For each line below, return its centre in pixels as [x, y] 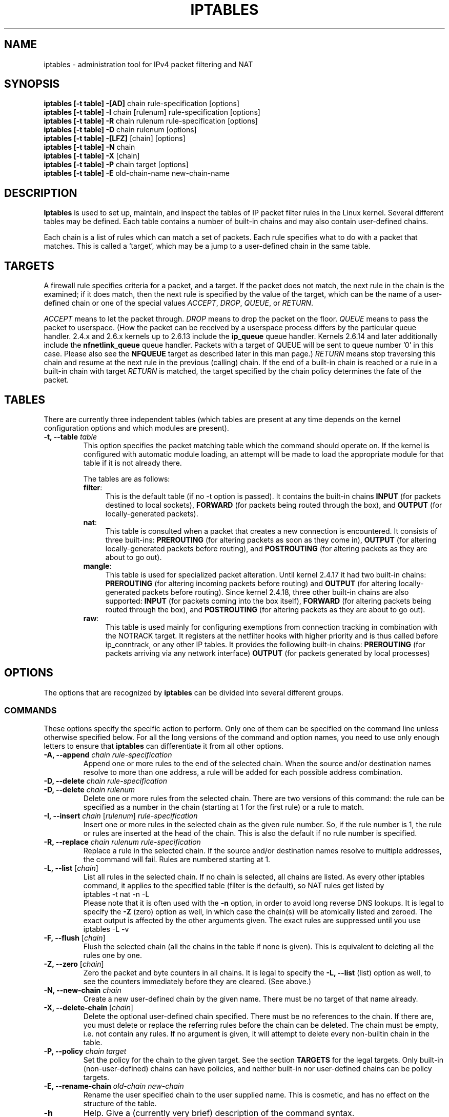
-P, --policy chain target [85, 1051]
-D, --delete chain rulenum [89, 789]
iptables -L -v [106, 929]
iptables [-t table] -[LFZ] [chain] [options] [115, 138]
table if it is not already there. [132, 463]
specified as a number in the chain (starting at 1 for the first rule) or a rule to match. [224, 807]
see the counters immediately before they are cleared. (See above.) [197, 981]
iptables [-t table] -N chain [89, 147]
